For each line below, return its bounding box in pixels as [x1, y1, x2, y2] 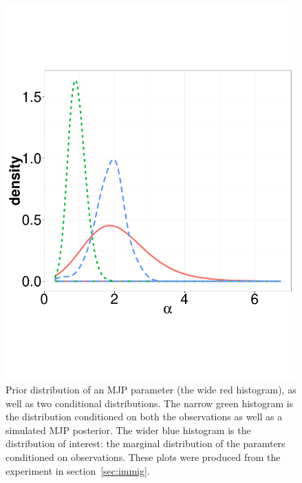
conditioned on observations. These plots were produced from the [6, 449, 281, 464]
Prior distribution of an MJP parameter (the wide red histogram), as [6, 382, 296, 396]
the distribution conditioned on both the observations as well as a [6, 409, 283, 424]
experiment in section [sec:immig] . [6, 463, 150, 477]
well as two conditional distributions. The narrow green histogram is [6, 395, 294, 410]
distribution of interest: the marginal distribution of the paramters [6, 436, 285, 451]
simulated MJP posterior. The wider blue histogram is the [6, 422, 251, 437]
